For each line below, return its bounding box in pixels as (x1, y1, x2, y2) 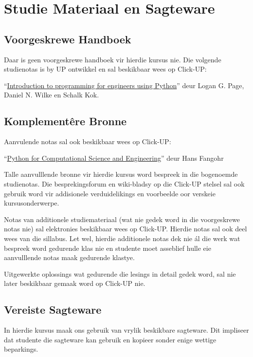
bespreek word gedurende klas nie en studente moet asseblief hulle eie (4, 243, 211, 253)
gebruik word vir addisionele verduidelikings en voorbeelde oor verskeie (4, 188, 216, 198)
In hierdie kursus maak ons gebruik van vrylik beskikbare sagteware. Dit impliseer (4, 325, 249, 335)
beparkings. (4, 344, 38, 354)
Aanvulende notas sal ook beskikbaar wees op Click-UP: (4, 136, 171, 147)
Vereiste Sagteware (4, 302, 102, 317)
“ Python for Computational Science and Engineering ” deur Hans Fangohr (4, 152, 224, 163)
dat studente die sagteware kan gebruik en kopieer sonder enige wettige (4, 334, 217, 344)
